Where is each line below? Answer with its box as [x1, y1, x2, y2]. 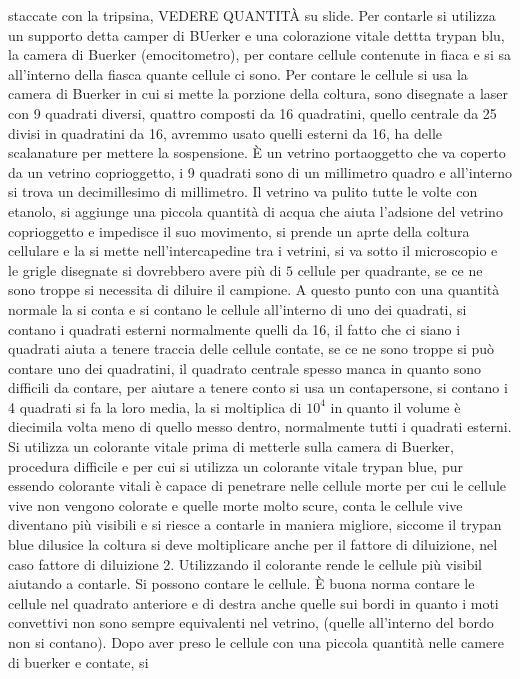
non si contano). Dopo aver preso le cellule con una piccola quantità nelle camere [8, 632, 504, 652]
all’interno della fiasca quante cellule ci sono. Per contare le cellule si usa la [8, 63, 468, 84]
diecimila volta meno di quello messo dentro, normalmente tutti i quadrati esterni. [8, 416, 512, 437]
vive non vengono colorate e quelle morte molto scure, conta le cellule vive [8, 494, 463, 515]
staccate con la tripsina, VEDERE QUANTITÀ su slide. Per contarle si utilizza [8, 5, 496, 25]
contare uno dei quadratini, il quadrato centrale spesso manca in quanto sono [8, 357, 481, 378]
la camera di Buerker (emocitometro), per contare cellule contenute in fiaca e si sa [8, 44, 511, 65]
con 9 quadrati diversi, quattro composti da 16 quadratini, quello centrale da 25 [8, 102, 497, 123]
